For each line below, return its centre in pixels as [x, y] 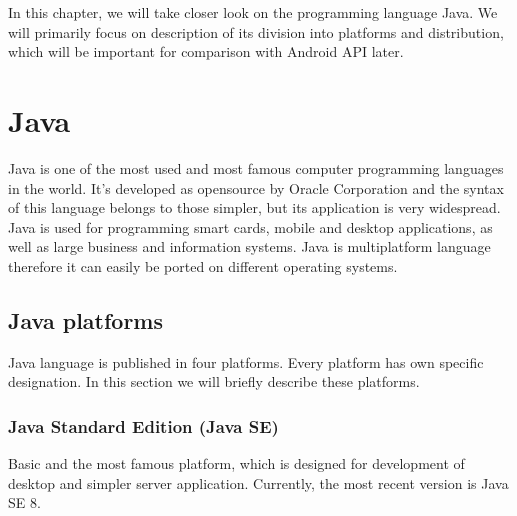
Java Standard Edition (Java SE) [143, 425]
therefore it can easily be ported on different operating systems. [203, 265]
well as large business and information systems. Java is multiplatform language [249, 246]
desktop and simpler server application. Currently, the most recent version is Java [258, 482]
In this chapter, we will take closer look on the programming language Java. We [253, 12]
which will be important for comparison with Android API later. [206, 51]
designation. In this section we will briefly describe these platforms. [214, 381]
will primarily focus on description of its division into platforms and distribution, [256, 31]
